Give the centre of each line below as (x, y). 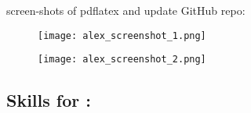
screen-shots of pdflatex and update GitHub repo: (126, 10)
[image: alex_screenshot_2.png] (122, 60)
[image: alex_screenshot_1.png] (122, 35)
